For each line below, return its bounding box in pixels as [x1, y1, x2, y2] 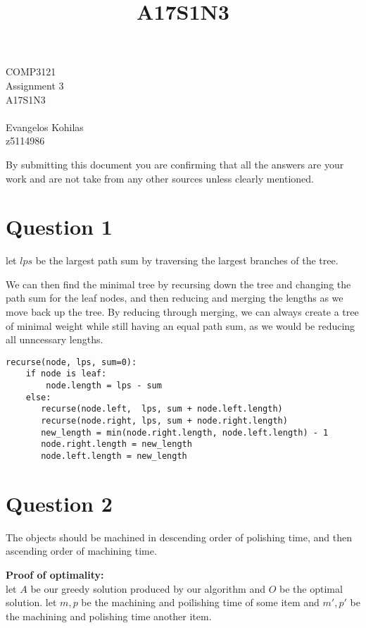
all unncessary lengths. [6, 332, 103, 347]
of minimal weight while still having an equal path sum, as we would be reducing [6, 318, 355, 333]
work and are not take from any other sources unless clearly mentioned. [6, 171, 315, 185]
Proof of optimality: [6, 567, 104, 582]
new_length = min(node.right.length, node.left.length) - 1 [41, 427, 329, 438]
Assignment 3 [6, 78, 64, 92]
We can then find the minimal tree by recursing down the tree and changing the [6, 276, 351, 291]
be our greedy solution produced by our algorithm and [30, 581, 265, 596]
